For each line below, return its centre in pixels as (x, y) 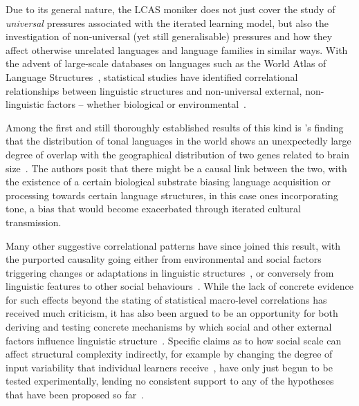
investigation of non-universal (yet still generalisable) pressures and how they (169, 36)
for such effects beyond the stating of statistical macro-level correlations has (166, 299)
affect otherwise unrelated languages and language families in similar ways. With (177, 49)
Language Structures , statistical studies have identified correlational (152, 76)
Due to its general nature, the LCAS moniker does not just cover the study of (171, 9)
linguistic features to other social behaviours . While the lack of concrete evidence (179, 286)
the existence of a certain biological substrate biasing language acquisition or (168, 182)
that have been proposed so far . (75, 395)
